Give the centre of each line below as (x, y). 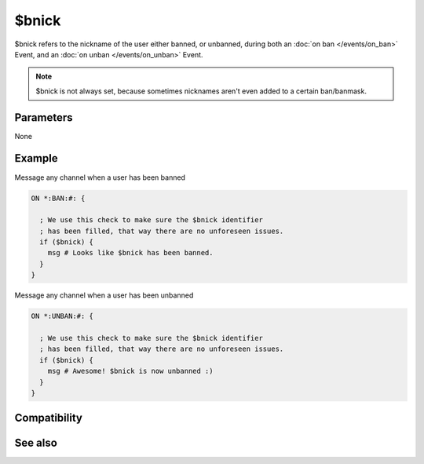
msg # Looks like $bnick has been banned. (130, 253)
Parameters (44, 117)
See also (36, 443)
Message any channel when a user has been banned (100, 177)
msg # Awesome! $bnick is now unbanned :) (130, 371)
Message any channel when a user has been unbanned (104, 295)
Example (36, 158)
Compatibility (48, 418)
